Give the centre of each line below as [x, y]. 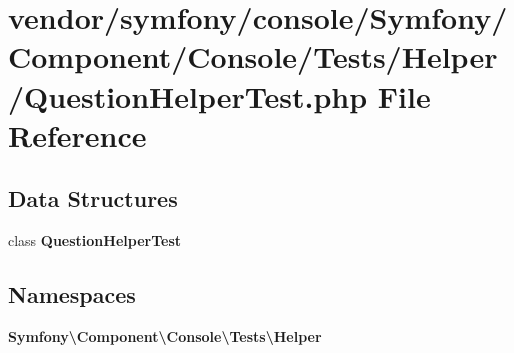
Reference [77, 134]
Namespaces [72, 294]
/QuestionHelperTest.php [188, 95]
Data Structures [93, 198]
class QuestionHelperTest [95, 240]
